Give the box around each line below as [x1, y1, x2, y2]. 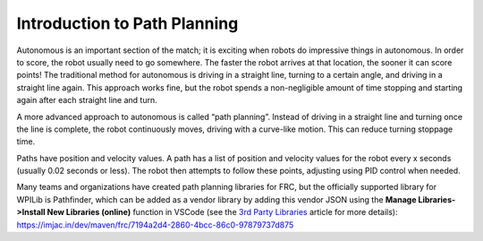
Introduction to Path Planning [16, 13, 239, 33]
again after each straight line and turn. [16, 95, 157, 106]
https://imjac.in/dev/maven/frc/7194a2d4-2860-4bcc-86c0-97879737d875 [16, 219, 294, 230]
